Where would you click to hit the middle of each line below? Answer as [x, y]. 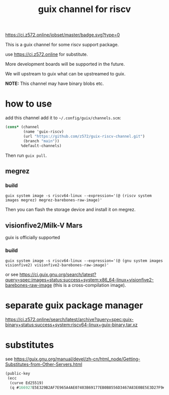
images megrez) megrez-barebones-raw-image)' [54, 200]
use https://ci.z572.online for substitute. [47, 54]
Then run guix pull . [26, 155]
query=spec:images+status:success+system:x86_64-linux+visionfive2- [79, 280]
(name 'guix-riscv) [44, 132]
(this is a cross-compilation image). [90, 285]
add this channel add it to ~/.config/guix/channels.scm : [63, 118]
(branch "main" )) [41, 141]
